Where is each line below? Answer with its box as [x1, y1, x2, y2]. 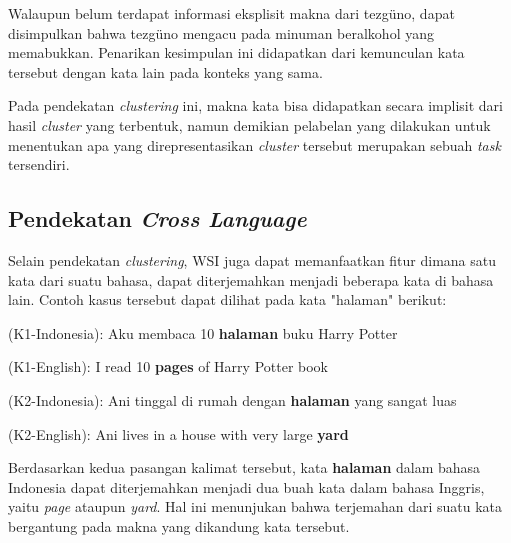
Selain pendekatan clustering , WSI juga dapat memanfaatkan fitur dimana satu [8, 249, 497, 270]
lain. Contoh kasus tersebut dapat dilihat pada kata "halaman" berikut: [8, 289, 447, 310]
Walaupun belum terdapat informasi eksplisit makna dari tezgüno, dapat [8, 3, 455, 23]
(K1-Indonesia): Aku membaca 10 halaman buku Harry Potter [8, 322, 398, 343]
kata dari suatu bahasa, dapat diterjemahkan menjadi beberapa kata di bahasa [8, 269, 494, 290]
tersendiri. [8, 154, 70, 175]
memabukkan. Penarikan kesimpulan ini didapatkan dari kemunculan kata [8, 42, 465, 63]
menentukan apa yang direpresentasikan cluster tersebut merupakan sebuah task [8, 134, 501, 155]
